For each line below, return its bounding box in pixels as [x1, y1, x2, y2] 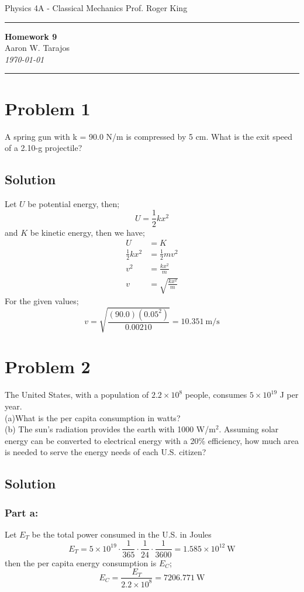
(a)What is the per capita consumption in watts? [5, 411, 181, 424]
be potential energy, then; [27, 197, 120, 209]
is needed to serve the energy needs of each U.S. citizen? [5, 446, 206, 458]
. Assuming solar [219, 423, 279, 435]
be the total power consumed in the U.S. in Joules [32, 528, 212, 540]
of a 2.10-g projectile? [5, 142, 82, 154]
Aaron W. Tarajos [5, 42, 70, 54]
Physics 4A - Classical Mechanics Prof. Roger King [5, 2, 188, 13]
